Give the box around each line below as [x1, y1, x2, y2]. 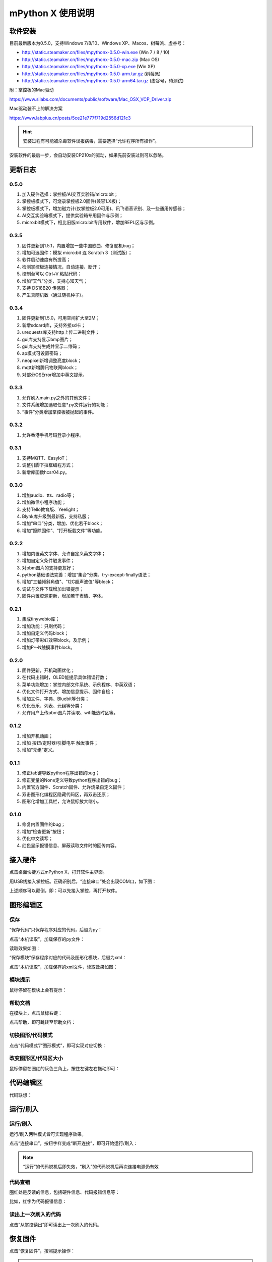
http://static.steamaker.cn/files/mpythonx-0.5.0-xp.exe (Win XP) [22, 64, 156, 70]
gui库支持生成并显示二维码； [22, 343, 82, 349]
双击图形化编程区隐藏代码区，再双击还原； [22, 791, 110, 797]
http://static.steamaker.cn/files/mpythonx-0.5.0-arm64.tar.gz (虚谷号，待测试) [22, 78, 184, 84]
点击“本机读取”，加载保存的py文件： [9, 936, 85, 942]
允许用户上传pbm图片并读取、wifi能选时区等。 [22, 710, 118, 716]
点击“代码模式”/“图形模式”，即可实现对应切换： [9, 1042, 107, 1048]
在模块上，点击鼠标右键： [9, 1010, 62, 1016]
